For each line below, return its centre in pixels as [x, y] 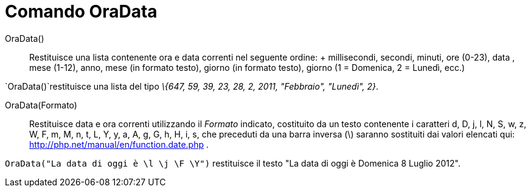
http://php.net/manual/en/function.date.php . [119, 144]
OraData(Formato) [41, 105]
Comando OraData [81, 12]
